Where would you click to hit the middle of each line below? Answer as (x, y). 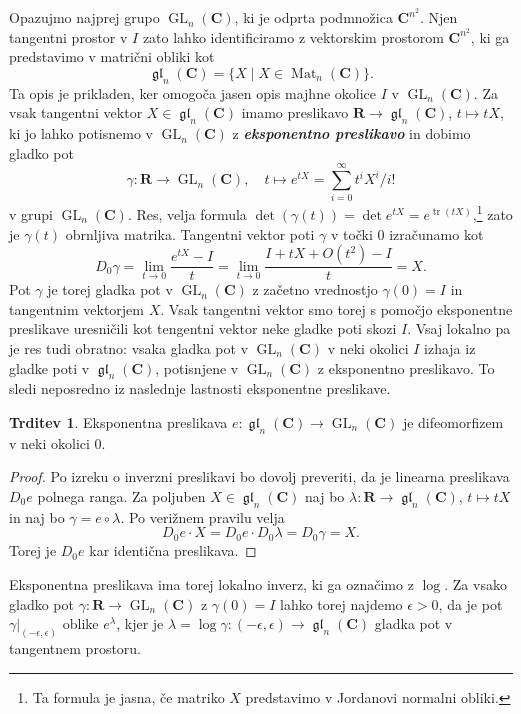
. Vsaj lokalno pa (459, 328)
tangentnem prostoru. (75, 648)
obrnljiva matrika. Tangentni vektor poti (190, 233)
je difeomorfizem (453, 422)
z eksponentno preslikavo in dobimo (351, 133)
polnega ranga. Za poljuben (121, 496)
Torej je (33, 550)
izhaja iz (450, 348)
